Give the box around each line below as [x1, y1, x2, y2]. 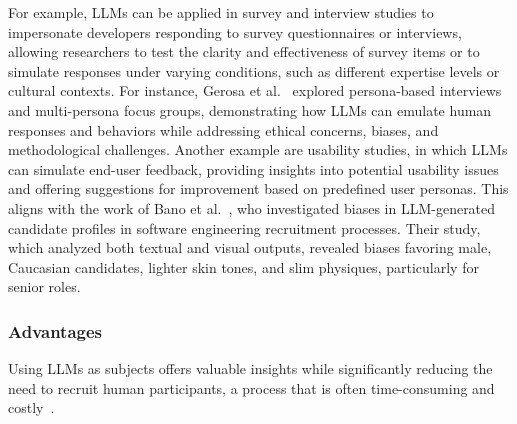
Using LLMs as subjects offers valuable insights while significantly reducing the [8, 358, 493, 379]
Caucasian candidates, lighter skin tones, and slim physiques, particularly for [8, 256, 479, 277]
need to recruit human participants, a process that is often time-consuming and [8, 377, 495, 398]
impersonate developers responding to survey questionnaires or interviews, [8, 21, 462, 42]
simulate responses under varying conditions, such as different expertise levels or [8, 60, 500, 81]
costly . [8, 397, 55, 418]
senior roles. [8, 276, 81, 297]
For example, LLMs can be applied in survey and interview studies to [8, 2, 434, 22]
